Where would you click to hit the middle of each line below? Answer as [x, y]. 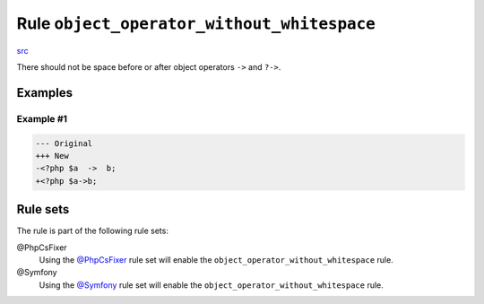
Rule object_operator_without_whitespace [196, 23]
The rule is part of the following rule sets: [93, 231]
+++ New [52, 156]
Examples [45, 93]
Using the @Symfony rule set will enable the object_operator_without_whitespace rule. [212, 285]
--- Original [64, 143]
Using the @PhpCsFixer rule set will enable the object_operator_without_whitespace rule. [216, 259]
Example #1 [42, 118]
